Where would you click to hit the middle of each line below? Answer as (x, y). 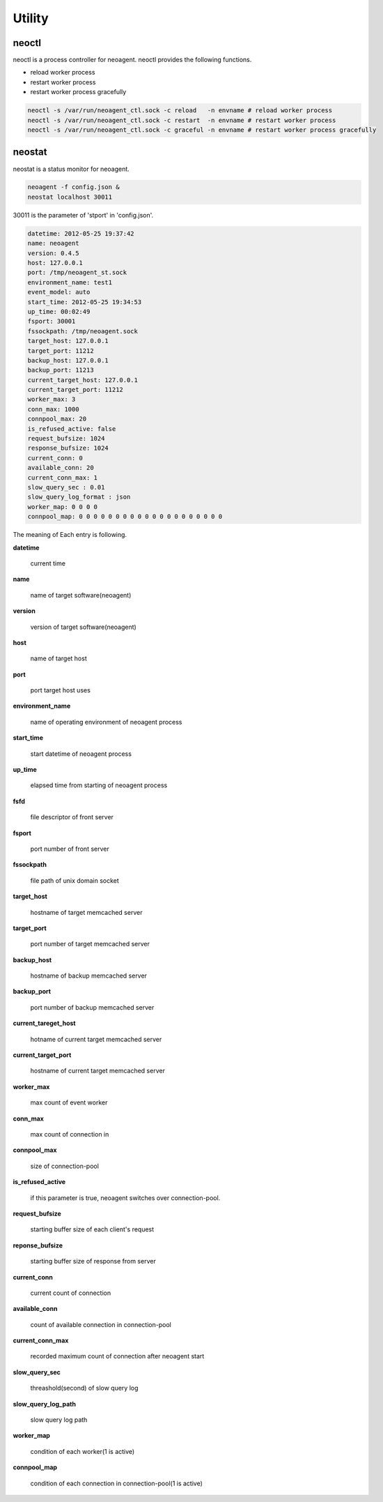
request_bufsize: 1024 (66, 439)
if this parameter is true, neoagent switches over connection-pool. (125, 1198)
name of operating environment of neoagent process (106, 722)
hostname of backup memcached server (89, 976)
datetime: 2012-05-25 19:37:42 (81, 233)
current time (48, 563)
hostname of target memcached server (86, 912)
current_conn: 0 (55, 458)
